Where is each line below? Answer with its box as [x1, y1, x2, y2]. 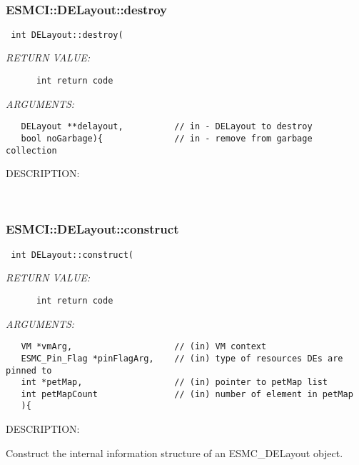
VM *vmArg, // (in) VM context [21, 341, 267, 352]
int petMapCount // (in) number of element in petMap [21, 389, 353, 399]
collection [6, 145, 57, 156]
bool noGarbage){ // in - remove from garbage [21, 133, 313, 144]
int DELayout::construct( [11, 249, 133, 260]
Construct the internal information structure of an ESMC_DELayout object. [6, 445, 343, 460]
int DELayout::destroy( [11, 29, 123, 40]
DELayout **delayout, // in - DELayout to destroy [21, 121, 313, 132]
